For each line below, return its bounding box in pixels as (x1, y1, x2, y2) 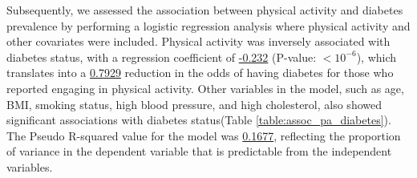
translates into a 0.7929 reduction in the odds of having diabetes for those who (6, 64, 394, 81)
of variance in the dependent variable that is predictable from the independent (6, 143, 392, 160)
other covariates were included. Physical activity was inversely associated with (6, 33, 391, 50)
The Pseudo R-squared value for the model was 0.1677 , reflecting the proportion (6, 127, 401, 144)
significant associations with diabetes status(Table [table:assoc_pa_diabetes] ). (6, 111, 391, 128)
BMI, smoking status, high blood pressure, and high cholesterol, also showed (6, 95, 382, 112)
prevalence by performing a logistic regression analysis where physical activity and (6, 17, 411, 34)
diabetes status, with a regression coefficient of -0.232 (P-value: (6, 48, 317, 65)
